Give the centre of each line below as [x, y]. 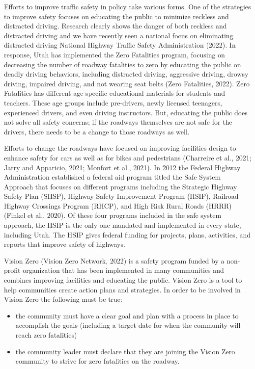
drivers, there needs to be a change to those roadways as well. [97, 131]
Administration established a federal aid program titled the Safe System [113, 177]
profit [12, 270]
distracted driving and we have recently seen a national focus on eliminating [119, 35]
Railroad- [227, 196]
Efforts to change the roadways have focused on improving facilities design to [120, 148]
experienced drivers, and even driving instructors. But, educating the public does [126, 112]
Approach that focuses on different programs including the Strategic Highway [121, 186]
